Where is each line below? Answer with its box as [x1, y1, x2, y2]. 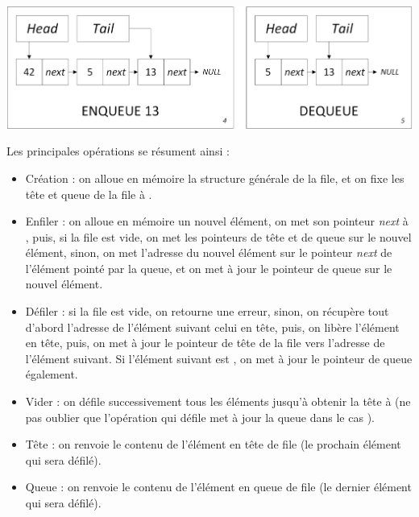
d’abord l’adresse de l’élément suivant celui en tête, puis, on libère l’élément [25, 318, 400, 335]
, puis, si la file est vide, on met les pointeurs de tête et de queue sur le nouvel [25, 228, 412, 245]
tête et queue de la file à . [25, 185, 152, 202]
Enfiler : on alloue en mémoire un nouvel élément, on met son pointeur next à [25, 213, 409, 230]
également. [25, 366, 78, 383]
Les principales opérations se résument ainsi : [6, 143, 230, 159]
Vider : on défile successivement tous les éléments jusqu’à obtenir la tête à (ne [25, 393, 411, 410]
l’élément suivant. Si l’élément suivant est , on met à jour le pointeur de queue [25, 349, 413, 366]
